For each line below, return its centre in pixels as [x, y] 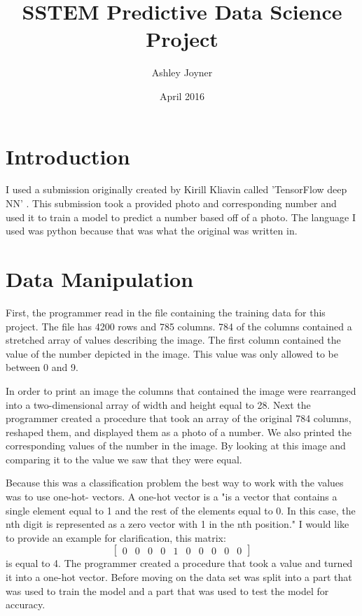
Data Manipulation [100, 279]
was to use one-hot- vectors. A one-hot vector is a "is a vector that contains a [172, 497]
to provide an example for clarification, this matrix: [116, 537]
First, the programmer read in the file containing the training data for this [166, 312]
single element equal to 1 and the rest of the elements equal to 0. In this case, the [181, 510]
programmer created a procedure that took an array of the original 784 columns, [179, 418]
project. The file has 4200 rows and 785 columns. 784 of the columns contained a [179, 326]
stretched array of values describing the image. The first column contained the [173, 340]
